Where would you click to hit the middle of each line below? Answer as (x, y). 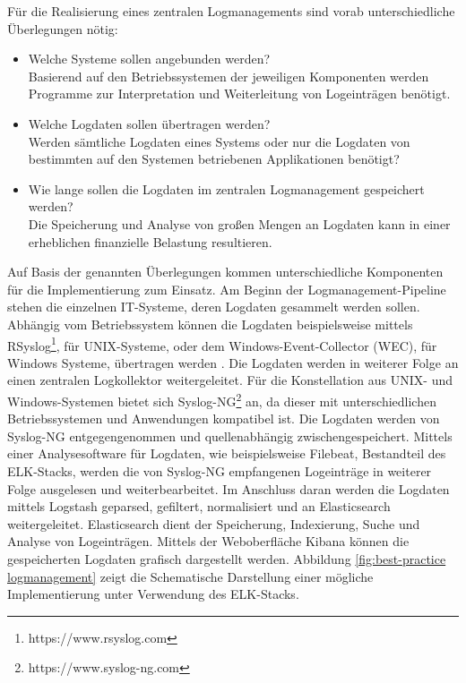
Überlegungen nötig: (63, 28)
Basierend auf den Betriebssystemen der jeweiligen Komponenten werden (229, 76)
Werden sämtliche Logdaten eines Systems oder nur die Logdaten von (219, 141)
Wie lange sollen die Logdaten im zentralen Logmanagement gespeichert (226, 188)
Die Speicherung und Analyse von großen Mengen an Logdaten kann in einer (239, 223)
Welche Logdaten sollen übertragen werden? (149, 123)
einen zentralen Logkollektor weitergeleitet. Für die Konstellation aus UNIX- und (230, 380)
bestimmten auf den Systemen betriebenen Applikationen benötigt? (214, 159)
